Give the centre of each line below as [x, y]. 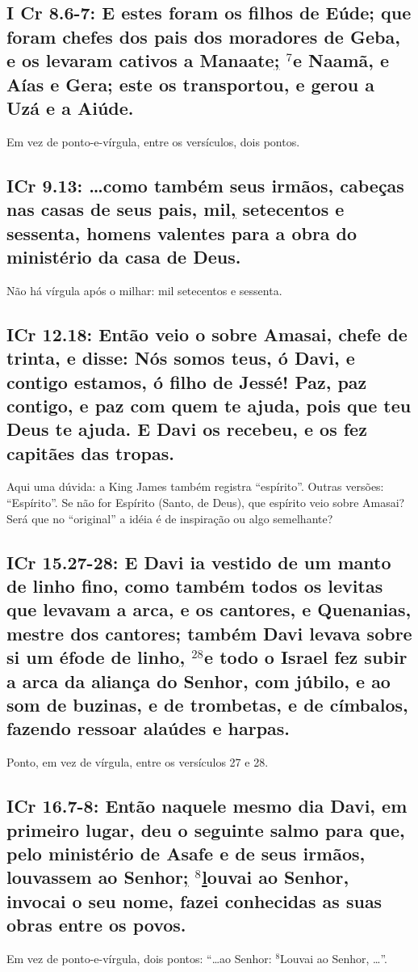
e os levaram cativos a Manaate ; [143, 60]
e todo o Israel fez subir [306, 657]
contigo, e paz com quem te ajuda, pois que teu [209, 405]
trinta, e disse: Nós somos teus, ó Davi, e [181, 358]
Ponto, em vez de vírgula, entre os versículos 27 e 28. [138, 762]
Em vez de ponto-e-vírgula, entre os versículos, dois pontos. [153, 141]
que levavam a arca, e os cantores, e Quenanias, [209, 609]
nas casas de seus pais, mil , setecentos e [176, 209]
